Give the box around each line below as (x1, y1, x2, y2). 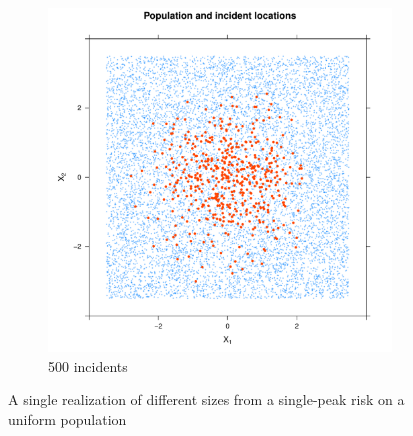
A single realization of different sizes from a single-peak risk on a (8, 389, 405, 410)
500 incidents (48, 355, 128, 376)
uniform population (8, 408, 127, 429)
